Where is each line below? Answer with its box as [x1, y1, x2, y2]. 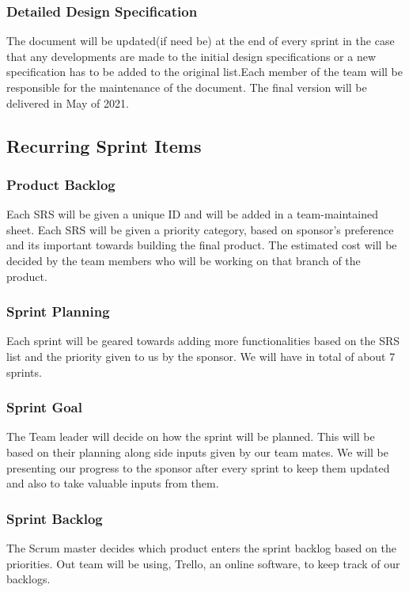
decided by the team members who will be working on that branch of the [6, 252, 361, 268]
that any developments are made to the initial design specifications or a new [6, 47, 377, 64]
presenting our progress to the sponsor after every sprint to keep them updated [6, 459, 390, 476]
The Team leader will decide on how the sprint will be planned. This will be [6, 428, 375, 445]
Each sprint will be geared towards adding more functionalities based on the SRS [6, 332, 400, 349]
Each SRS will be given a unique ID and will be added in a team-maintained [6, 206, 378, 222]
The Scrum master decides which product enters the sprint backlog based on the [6, 539, 396, 556]
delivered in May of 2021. [6, 94, 129, 111]
